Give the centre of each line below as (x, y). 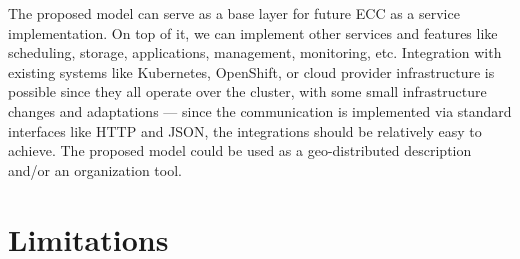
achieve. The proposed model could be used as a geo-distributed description (240, 150)
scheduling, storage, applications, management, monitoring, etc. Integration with (255, 52)
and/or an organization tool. (95, 169)
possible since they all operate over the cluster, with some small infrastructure (247, 91)
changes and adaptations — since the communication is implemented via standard (260, 110)
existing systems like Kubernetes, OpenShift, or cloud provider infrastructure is (251, 71)
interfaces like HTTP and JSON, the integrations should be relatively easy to (245, 130)
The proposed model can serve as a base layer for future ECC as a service (234, 13)
